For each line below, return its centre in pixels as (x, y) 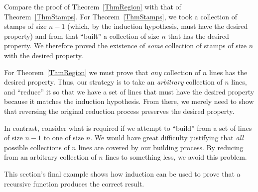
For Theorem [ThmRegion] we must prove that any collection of (102, 72)
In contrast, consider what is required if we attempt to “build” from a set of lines (128, 128)
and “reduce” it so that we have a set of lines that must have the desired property (129, 91)
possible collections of (37, 147)
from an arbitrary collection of (50, 157)
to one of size (64, 138)
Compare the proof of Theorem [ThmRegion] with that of (93, 6)
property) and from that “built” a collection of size (82, 36)
